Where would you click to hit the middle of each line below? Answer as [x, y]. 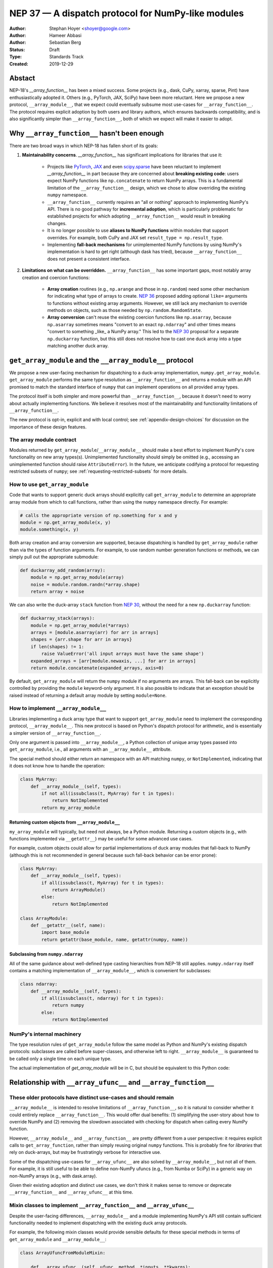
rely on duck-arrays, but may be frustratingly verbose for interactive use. [85, 1152]
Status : [17, 49]
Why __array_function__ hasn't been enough [87, 133]
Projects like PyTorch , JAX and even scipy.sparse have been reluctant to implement [134, 166]
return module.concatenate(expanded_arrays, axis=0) [97, 668]
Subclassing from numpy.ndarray [46, 954]
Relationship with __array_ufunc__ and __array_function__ [112, 1082]
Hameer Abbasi [65, 35]
